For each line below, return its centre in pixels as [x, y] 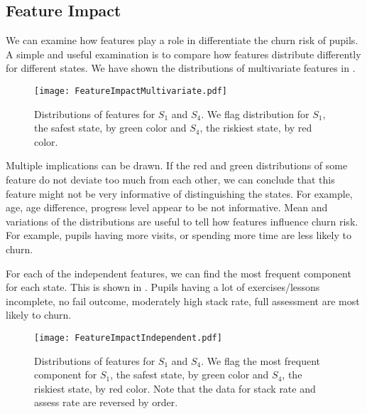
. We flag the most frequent [261, 360]
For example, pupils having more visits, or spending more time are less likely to [179, 235]
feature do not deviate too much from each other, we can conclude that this [170, 180]
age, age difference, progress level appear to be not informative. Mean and [167, 207]
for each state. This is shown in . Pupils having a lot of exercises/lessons [163, 287]
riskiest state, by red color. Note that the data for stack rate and [175, 388]
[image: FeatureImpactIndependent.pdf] [128, 338]
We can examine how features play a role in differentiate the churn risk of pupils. [182, 40]
